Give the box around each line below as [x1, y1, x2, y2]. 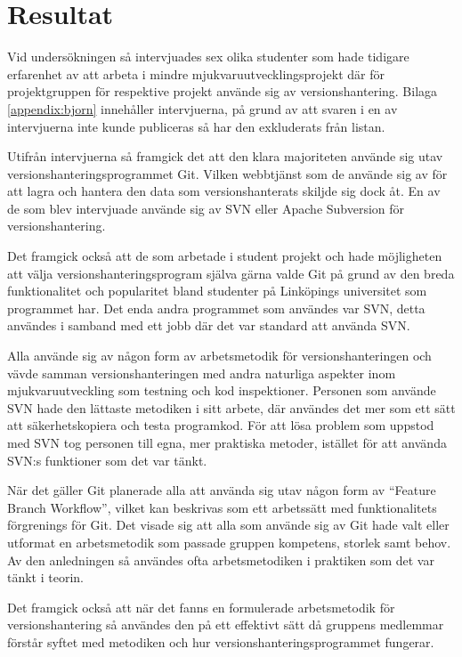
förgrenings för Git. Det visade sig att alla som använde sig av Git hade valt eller [7, 515, 450, 534]
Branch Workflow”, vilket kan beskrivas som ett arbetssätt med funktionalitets [7, 498, 437, 516]
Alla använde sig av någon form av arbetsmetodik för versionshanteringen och [7, 346, 432, 365]
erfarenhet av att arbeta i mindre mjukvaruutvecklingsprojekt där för [7, 64, 385, 83]
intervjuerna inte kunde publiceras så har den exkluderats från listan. [7, 117, 385, 135]
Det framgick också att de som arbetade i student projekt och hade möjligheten [7, 247, 442, 265]
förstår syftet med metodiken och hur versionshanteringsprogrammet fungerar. [7, 632, 434, 651]
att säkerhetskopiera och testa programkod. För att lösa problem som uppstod [7, 416, 434, 434]
